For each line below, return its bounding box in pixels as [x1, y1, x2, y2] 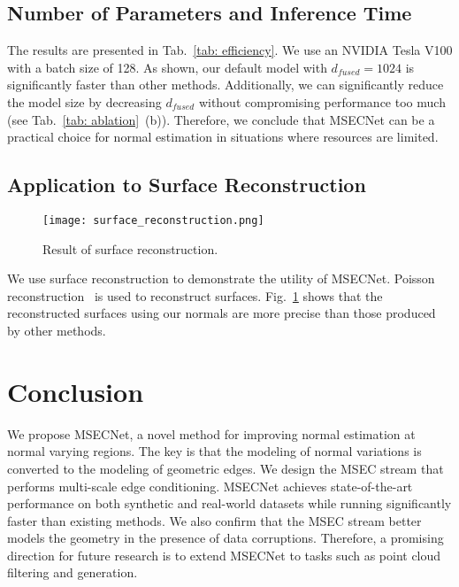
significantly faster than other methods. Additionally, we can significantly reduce [7, 75, 444, 94]
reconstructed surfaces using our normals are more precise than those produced [7, 304, 436, 322]
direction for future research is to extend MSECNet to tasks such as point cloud [7, 545, 441, 564]
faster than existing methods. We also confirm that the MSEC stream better [7, 511, 422, 529]
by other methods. [7, 321, 106, 339]
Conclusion [7, 373, 144, 409]
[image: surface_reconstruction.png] [42, 213, 264, 227]
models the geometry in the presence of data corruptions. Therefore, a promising [7, 529, 444, 547]
